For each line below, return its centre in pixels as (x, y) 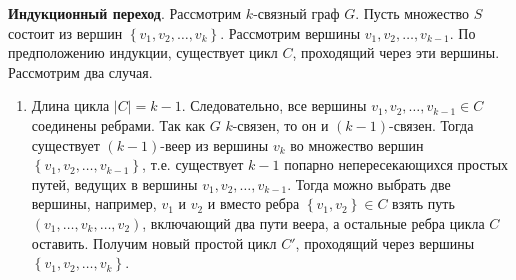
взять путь (423, 203)
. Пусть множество (412, 13)
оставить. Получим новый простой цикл (154, 242)
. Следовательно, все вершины (274, 105)
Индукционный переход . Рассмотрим (125, 13)
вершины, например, (94, 203)
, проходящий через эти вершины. (396, 52)
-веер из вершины (214, 144)
